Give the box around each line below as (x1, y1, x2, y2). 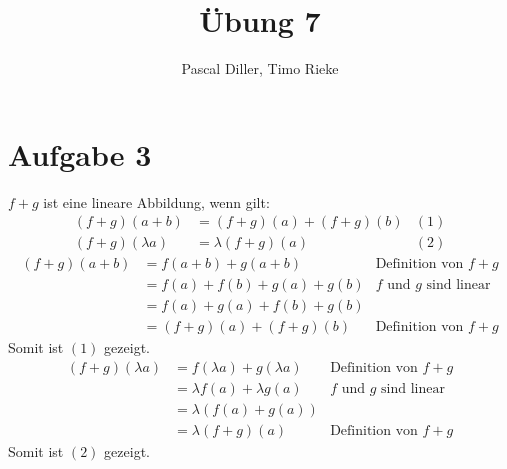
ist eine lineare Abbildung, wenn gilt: (43, 191, 270, 212)
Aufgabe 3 (8, 133, 152, 174)
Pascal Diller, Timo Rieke (181, 58, 339, 79)
